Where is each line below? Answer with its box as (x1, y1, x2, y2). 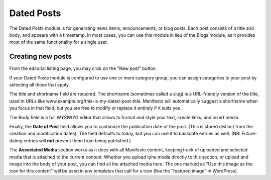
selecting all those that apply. (9, 82, 70, 88)
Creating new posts (9, 52, 72, 61)
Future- (241, 131, 257, 137)
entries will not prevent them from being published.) (23, 137, 131, 143)
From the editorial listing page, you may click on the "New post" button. (9, 65, 157, 71)
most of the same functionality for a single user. (9, 39, 108, 45)
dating (9, 137, 23, 143)
